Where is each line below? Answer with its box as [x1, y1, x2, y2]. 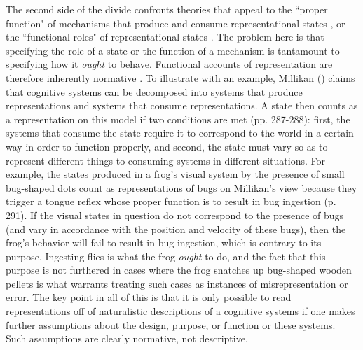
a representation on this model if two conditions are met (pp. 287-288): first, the [6, 111, 350, 126]
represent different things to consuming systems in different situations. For [6, 153, 325, 167]
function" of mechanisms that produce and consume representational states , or [6, 15, 345, 30]
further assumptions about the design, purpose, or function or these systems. [6, 317, 336, 332]
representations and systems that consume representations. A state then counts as [6, 98, 358, 113]
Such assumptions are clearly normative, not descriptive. [6, 331, 248, 346]
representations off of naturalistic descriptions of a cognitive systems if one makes [6, 304, 355, 318]
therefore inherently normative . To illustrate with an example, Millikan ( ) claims [6, 70, 355, 85]
